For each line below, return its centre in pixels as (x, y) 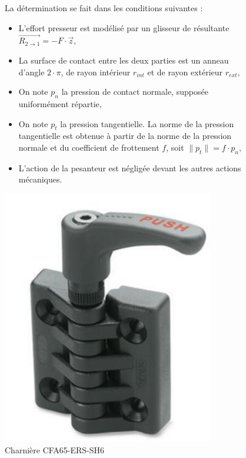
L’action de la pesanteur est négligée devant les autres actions (130, 167)
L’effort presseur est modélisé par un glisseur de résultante (124, 27)
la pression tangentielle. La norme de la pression (147, 123)
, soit (175, 147)
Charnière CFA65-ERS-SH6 (55, 449)
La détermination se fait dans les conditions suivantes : (104, 8)
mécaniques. (40, 179)
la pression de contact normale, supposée (135, 92)
